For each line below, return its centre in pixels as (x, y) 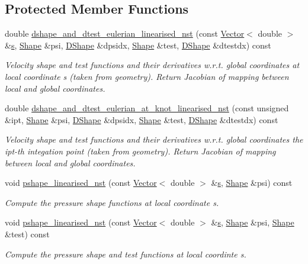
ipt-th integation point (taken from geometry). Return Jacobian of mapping (140, 151)
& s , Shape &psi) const (252, 183)
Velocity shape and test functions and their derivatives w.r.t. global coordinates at (152, 65)
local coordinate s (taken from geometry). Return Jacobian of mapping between (147, 76)
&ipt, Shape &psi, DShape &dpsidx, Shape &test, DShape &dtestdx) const (142, 119)
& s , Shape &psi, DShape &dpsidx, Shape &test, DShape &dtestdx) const (138, 45)
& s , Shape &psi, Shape (253, 222)
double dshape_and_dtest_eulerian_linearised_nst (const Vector (125, 33)
